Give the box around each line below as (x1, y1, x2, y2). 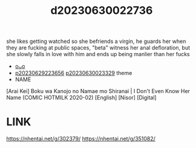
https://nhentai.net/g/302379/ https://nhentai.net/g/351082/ (6, 135, 156, 143)
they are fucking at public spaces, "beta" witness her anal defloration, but (6, 44, 191, 51)
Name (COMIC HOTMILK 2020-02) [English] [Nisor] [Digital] (6, 94, 157, 101)
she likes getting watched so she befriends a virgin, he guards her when (6, 37, 186, 45)
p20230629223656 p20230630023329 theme (15, 69, 132, 77)
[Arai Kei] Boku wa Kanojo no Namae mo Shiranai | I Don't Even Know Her (6, 88, 191, 95)
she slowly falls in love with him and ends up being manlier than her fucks (6, 51, 191, 58)
